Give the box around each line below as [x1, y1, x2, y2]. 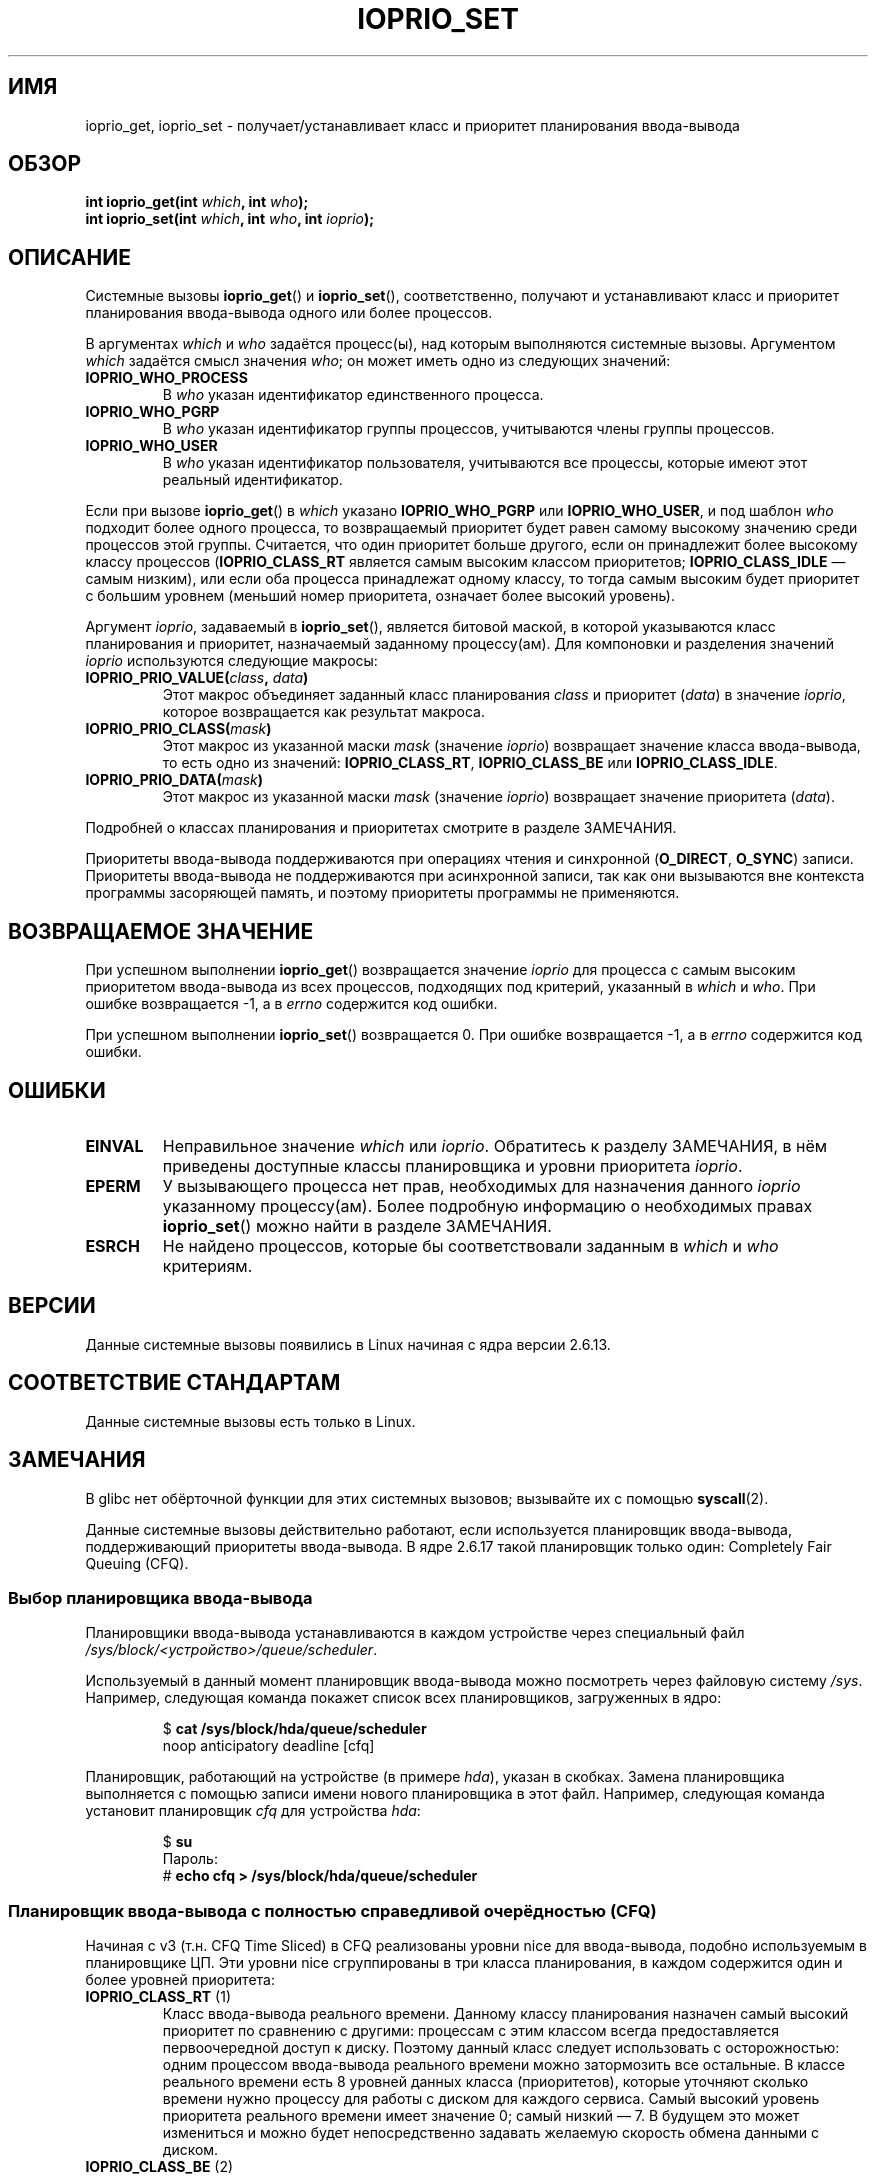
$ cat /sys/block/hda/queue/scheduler [162, 1720, 427, 1738]
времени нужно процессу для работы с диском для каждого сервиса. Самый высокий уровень [162, 2090, 820, 2107]
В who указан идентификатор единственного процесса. [162, 386, 544, 404]
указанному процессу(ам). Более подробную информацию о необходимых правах [162, 1195, 813, 1216]
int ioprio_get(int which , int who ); [85, 193, 309, 211]
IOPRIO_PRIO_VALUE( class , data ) [85, 669, 309, 687]
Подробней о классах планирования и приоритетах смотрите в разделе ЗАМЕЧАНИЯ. [85, 819, 677, 837]
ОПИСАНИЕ [8, 244, 131, 270]
